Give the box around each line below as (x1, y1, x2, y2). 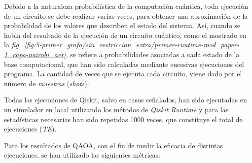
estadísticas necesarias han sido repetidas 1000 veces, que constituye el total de (4, 114, 243, 124)
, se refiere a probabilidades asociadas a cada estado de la (66, 49, 240, 59)
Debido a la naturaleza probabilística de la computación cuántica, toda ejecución (4, 1, 249, 11)
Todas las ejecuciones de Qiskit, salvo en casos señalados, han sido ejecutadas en (4, 95, 247, 105)
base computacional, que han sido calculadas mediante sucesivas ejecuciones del (4, 59, 244, 69)
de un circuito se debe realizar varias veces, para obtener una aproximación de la (4, 10, 248, 21)
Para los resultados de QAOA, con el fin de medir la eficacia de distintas (4, 140, 223, 150)
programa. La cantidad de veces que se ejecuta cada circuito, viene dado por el (4, 68, 242, 79)
